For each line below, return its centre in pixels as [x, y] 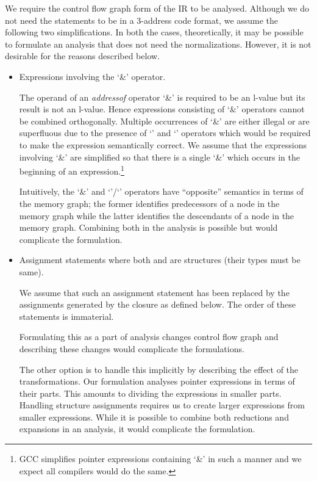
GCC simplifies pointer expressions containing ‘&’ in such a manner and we [160, 459]
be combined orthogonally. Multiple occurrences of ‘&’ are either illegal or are [164, 121]
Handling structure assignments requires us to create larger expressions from [162, 405]
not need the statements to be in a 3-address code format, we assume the [142, 20]
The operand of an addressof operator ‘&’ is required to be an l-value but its [162, 97]
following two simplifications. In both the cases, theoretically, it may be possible [154, 32]
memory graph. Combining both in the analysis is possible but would [148, 227]
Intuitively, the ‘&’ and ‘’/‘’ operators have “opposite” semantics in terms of [161, 191]
